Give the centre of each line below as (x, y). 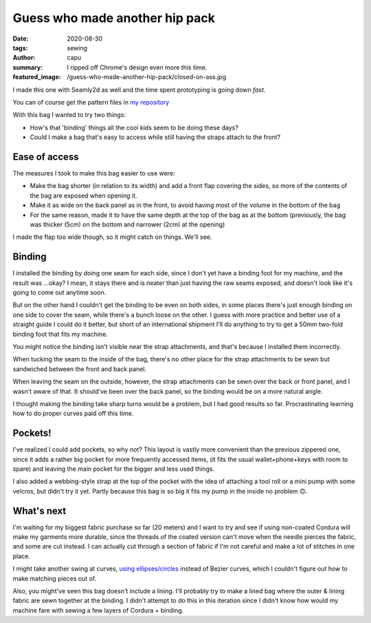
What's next (40, 510)
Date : (21, 39)
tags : (20, 47)
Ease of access (46, 157)
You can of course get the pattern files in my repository (91, 102)
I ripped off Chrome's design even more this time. (137, 67)
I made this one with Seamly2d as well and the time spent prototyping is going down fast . (139, 89)
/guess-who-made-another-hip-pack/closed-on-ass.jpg (147, 77)
